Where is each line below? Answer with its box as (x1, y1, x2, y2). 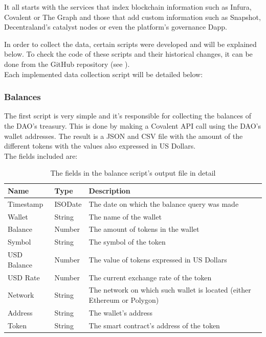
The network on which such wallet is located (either (88, 284, 251, 295)
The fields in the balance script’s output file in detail (50, 167, 216, 178)
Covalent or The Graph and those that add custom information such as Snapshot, (4, 11, 261, 22)
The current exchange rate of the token (88, 272, 212, 282)
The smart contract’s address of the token (88, 320, 220, 330)
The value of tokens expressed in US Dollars (88, 254, 227, 264)
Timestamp (8, 198, 43, 209)
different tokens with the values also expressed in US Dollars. (4, 140, 196, 151)
